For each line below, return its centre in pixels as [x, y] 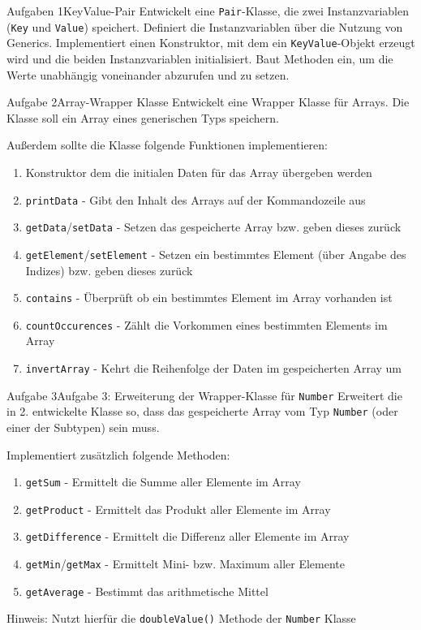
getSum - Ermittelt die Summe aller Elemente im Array [163, 482]
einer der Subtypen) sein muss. [83, 427]
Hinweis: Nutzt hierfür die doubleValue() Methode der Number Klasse [181, 618]
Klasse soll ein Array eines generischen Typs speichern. [143, 117]
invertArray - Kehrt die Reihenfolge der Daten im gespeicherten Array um [214, 368]
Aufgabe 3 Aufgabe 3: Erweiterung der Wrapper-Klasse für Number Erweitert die [204, 395]
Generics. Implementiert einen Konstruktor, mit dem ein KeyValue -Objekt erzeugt [211, 43]
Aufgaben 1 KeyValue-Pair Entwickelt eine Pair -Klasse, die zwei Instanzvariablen [208, 11]
